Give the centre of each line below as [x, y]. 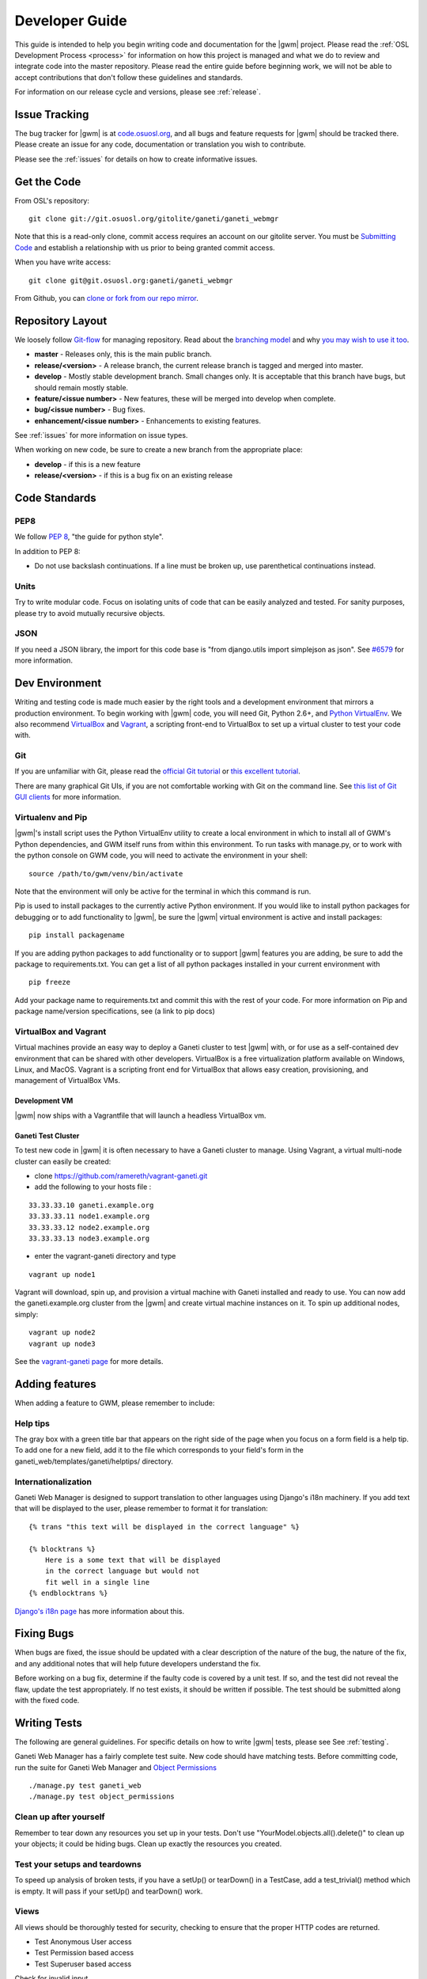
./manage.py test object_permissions [102, 1797]
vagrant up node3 [62, 1343]
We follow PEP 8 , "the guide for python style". [89, 537]
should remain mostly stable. [81, 387]
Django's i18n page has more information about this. [100, 1611]
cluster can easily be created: [63, 1161]
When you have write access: [62, 262]
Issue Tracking [52, 114]
